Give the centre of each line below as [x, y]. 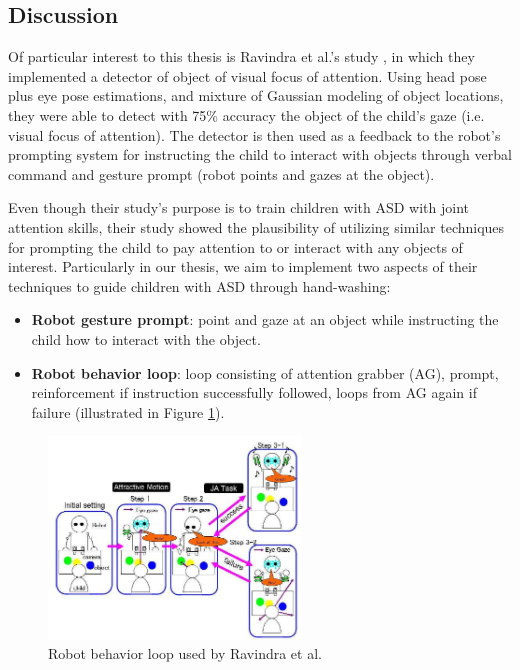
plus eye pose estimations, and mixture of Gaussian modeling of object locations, [256, 95]
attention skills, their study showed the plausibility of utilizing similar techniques [256, 226]
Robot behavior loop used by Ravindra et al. [185, 653]
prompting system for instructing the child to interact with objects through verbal [260, 154]
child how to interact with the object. [146, 338]
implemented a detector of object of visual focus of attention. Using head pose [247, 75]
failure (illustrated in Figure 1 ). [128, 411]
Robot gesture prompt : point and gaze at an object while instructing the [265, 319]
